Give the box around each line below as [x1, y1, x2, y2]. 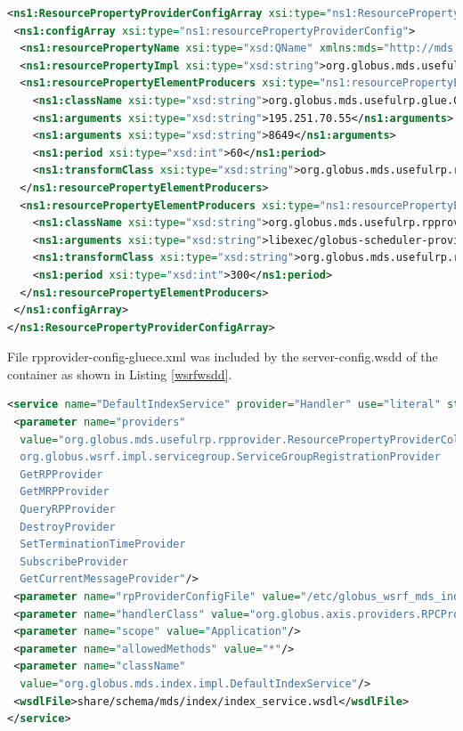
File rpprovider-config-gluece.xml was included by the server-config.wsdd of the [7, 347, 438, 366]
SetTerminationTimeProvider [20, 538, 186, 551]
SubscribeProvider [20, 555, 129, 568]
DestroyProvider [20, 520, 116, 533]
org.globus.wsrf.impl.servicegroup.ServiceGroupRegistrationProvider [20, 451, 441, 464]
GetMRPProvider [20, 485, 110, 499]
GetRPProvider [20, 467, 103, 481]
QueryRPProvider [20, 503, 116, 516]
